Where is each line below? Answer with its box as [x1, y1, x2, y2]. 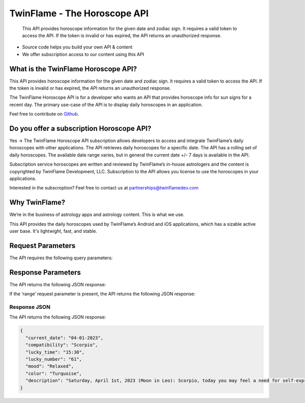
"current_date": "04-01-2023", [25, 335, 104, 341]
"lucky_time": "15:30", [25, 349, 85, 355]
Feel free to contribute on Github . [9, 111, 79, 117]
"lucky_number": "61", [25, 357, 82, 362]
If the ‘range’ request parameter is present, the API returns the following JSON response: [9, 291, 196, 297]
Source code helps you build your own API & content [22, 44, 133, 50]
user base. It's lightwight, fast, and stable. [9, 228, 98, 234]
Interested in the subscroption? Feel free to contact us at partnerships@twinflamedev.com [9, 185, 199, 191]
